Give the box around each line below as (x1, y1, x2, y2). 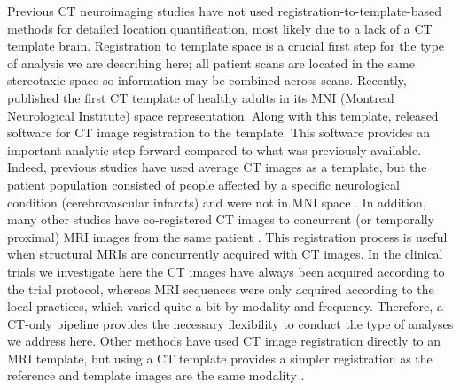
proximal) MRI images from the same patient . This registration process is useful (7, 227, 448, 246)
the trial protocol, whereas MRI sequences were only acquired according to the (7, 279, 434, 298)
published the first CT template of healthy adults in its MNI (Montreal (7, 88, 394, 106)
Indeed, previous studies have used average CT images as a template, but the (7, 158, 427, 176)
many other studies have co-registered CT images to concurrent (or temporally (7, 210, 434, 229)
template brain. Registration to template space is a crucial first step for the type (7, 36, 445, 55)
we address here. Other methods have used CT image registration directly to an (7, 331, 441, 350)
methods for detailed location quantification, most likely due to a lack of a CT (7, 19, 433, 37)
